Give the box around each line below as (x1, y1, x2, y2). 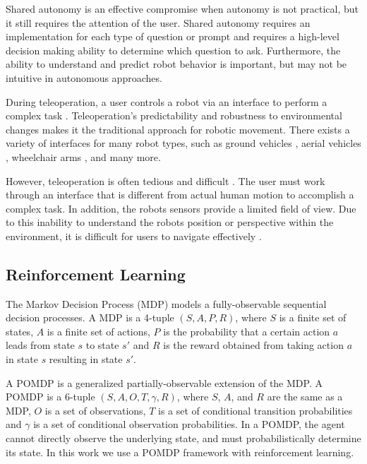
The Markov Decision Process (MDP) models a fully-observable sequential (6, 296, 327, 311)
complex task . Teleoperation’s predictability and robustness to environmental (6, 108, 342, 123)
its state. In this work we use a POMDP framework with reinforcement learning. (6, 444, 354, 459)
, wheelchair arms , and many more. (6, 149, 161, 164)
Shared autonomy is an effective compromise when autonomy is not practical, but (6, 1, 359, 16)
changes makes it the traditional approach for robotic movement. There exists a (6, 121, 350, 136)
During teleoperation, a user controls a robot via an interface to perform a (6, 94, 327, 109)
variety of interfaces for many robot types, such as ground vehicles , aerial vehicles (6, 136, 361, 150)
